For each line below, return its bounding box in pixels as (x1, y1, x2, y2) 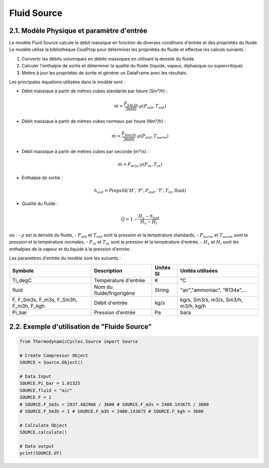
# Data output (19, 443, 54, 449)
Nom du (94, 283, 113, 290)
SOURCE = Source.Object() (19, 360, 83, 365)
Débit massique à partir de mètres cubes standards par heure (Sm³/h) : (21, 88, 168, 94)
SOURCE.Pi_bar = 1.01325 (19, 381, 81, 386)
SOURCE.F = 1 (19, 395, 52, 400)
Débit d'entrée (94, 299, 128, 306)
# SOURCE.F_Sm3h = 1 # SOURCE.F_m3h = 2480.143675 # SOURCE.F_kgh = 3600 (19, 408, 204, 414)
